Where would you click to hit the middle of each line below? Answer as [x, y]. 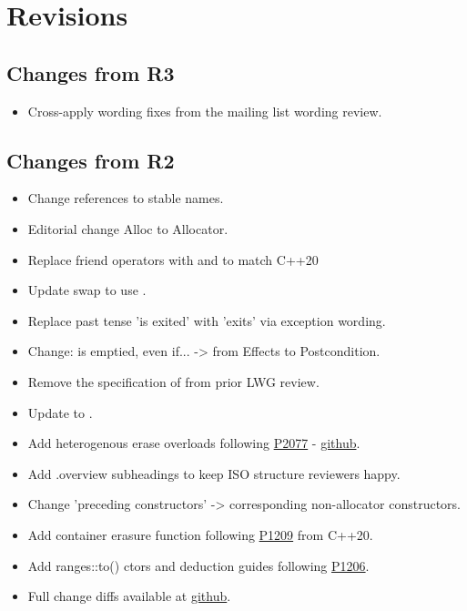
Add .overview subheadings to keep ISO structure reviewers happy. [214, 473]
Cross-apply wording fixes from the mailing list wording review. [205, 111]
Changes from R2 [91, 160]
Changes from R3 [91, 72]
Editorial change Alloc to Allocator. [128, 228]
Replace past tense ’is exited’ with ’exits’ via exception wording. [207, 320]
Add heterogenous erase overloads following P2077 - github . [194, 443]
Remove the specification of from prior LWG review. [173, 381]
